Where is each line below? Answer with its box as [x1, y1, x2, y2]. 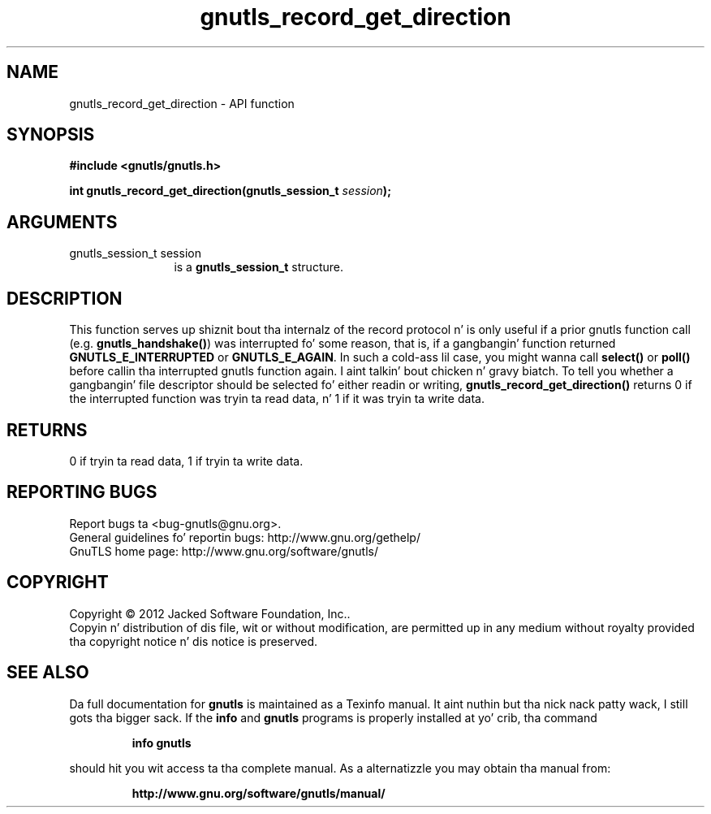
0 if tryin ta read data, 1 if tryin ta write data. [69, 453, 304, 468]
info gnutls [131, 735, 192, 750]
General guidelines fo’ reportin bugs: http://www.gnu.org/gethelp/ [69, 530, 420, 544]
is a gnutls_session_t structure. [174, 260, 343, 275]
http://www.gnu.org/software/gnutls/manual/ [131, 786, 386, 800]
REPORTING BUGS [6, 482, 157, 503]
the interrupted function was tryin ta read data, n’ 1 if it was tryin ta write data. [69, 392, 485, 406]
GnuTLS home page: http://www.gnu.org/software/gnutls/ [69, 543, 378, 558]
